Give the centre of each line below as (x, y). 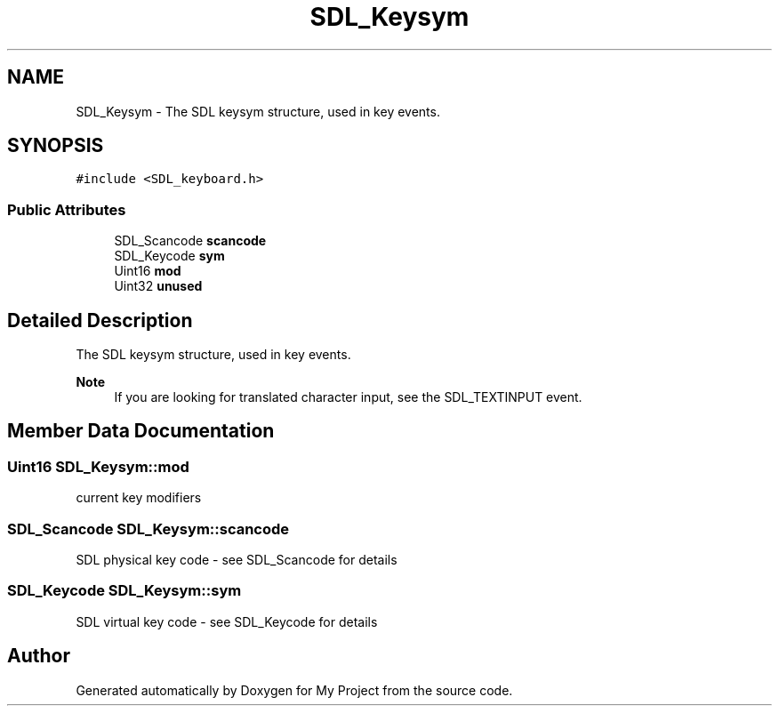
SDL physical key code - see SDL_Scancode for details (237, 560)
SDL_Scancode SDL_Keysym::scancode (149, 529)
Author (39, 656)
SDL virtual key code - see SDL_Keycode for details (227, 621)
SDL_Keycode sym (169, 256)
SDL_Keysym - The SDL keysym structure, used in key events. (258, 111)
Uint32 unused (158, 286)
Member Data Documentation (141, 431)
